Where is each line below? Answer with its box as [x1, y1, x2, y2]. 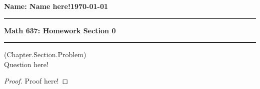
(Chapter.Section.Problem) [4, 49, 86, 60]
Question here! [4, 59, 48, 69]
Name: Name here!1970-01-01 [4, 1, 108, 11]
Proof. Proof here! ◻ [4, 76, 68, 86]
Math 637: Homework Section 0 [4, 25, 116, 35]
